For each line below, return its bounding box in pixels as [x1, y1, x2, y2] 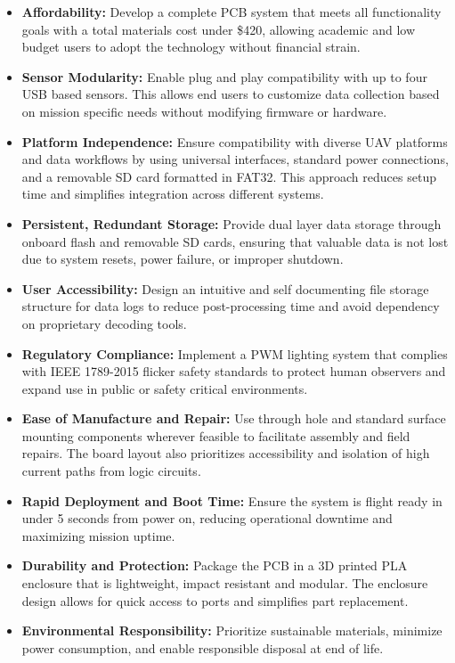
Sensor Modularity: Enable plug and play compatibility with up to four [21, 67, 427, 86]
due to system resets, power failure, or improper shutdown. [21, 250, 344, 268]
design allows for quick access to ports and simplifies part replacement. [21, 591, 409, 610]
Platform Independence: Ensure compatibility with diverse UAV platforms [21, 132, 448, 151]
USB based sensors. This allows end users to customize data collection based [21, 85, 440, 103]
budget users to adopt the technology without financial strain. [21, 37, 361, 56]
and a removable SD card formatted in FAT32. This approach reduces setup [21, 167, 436, 185]
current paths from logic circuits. [21, 462, 201, 480]
